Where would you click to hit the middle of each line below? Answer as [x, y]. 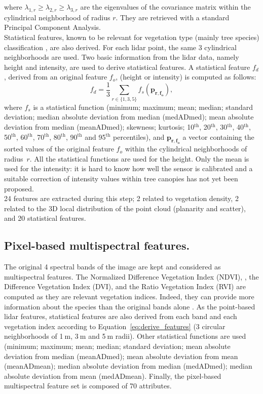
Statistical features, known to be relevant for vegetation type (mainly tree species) [132, 37]
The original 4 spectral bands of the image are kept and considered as [112, 267]
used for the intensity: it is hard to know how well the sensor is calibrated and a [128, 168]
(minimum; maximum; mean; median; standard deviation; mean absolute [117, 346]
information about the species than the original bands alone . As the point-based [130, 306]
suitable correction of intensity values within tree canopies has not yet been [121, 179]
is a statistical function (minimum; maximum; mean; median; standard [143, 107]
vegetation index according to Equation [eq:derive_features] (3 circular [115, 326]
